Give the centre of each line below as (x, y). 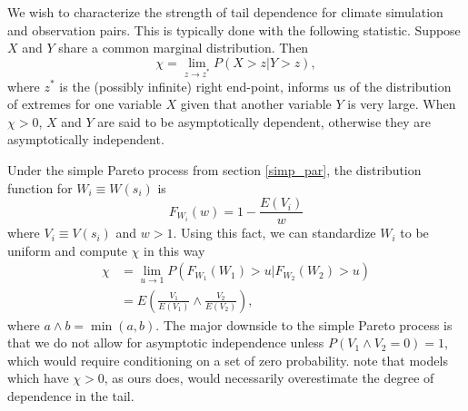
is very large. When (402, 104)
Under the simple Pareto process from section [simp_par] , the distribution (214, 169)
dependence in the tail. (71, 396)
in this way (174, 250)
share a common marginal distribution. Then (184, 48)
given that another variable (256, 104)
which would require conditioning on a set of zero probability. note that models (228, 360)
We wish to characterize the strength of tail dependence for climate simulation (225, 12)
